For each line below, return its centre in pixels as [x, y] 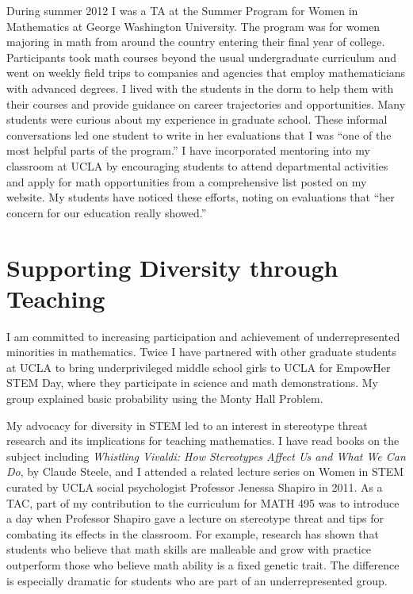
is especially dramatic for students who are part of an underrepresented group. [197, 580]
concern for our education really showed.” [107, 212]
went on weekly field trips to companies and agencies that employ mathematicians [206, 73]
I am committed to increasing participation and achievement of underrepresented [203, 336]
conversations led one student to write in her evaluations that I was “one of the [199, 134]
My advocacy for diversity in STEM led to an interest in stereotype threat [187, 425]
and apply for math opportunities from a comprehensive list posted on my [187, 181]
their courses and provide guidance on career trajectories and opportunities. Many [206, 103]
